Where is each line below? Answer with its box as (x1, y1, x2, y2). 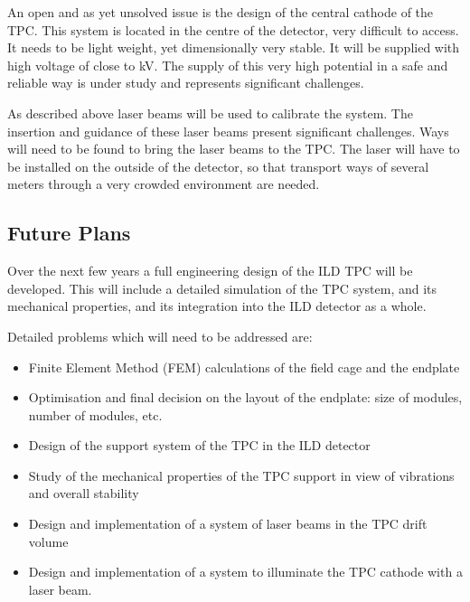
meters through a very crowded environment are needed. (7, 174, 320, 193)
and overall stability (28, 484, 139, 503)
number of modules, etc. (28, 405, 163, 424)
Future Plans (7, 219, 131, 247)
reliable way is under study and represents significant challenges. (7, 73, 364, 92)
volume (28, 531, 69, 550)
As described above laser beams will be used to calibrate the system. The (7, 103, 413, 122)
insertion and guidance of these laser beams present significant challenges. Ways (7, 121, 449, 140)
